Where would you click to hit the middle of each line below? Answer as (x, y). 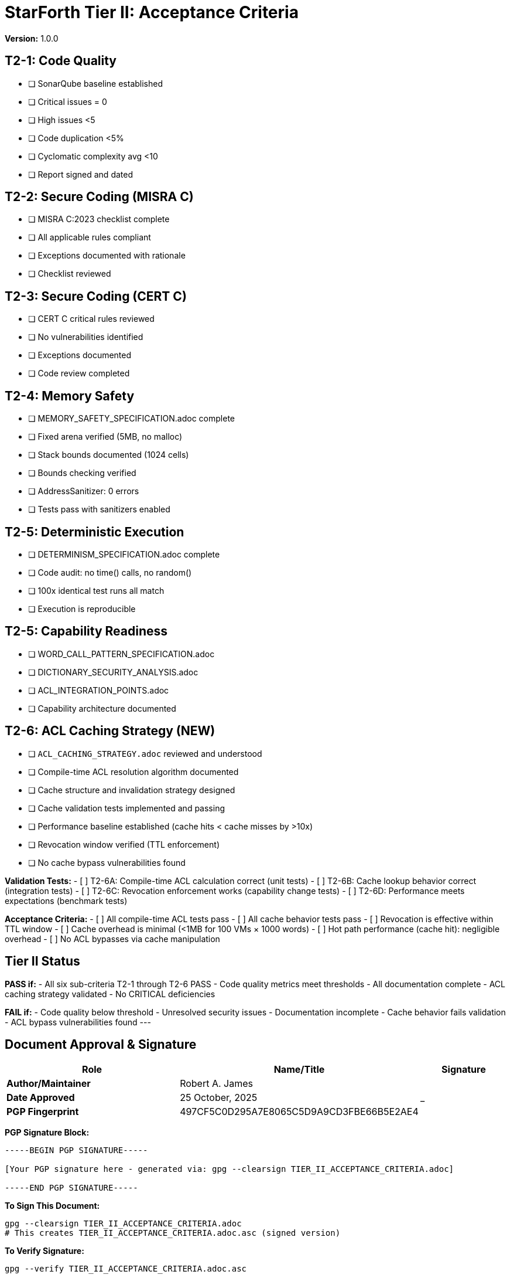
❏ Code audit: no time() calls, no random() (110, 572)
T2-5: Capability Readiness (86, 631)
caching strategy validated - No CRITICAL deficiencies (110, 994)
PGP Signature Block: (47, 1133)
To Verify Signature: (45, 1251)
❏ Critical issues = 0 (68, 101)
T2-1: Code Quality (61, 61)
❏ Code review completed (79, 373)
